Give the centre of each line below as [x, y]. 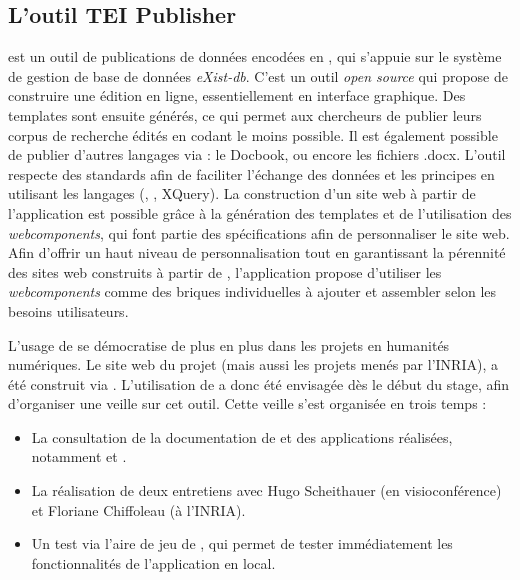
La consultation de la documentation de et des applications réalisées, [242, 436]
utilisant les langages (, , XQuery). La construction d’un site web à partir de [242, 193]
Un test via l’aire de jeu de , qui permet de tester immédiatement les [242, 543]
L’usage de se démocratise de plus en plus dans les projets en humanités [229, 344]
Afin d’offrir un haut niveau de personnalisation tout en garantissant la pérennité [257, 252]
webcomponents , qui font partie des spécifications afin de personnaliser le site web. [259, 232]
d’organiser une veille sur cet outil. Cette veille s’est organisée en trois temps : [247, 403]
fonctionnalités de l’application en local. [153, 562]
